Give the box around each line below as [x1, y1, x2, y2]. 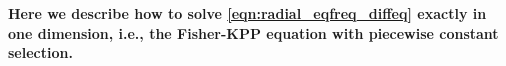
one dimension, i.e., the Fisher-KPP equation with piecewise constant [8, 22, 499, 43]
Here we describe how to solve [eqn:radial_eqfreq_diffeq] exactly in [8, 3, 487, 23]
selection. [8, 42, 73, 63]
